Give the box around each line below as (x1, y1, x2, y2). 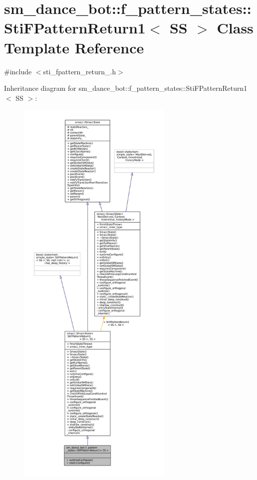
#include (4, 66, 32, 76)
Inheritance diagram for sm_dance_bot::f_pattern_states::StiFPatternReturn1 (4, 83, 248, 93)
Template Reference (4, 37, 144, 57)
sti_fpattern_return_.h (43, 66, 116, 76)
